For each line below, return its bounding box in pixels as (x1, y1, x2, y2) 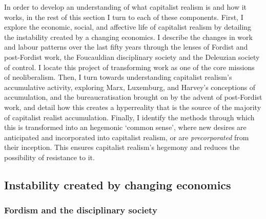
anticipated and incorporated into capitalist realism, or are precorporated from (4, 132, 249, 142)
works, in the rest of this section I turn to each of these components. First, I (4, 11, 243, 22)
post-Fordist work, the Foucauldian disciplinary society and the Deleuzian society (4, 51, 260, 62)
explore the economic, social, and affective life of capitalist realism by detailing (4, 21, 252, 32)
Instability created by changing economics (4, 177, 231, 192)
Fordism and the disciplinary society (4, 204, 157, 216)
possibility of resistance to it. (4, 151, 95, 162)
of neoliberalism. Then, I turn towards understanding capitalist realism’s (4, 72, 232, 82)
